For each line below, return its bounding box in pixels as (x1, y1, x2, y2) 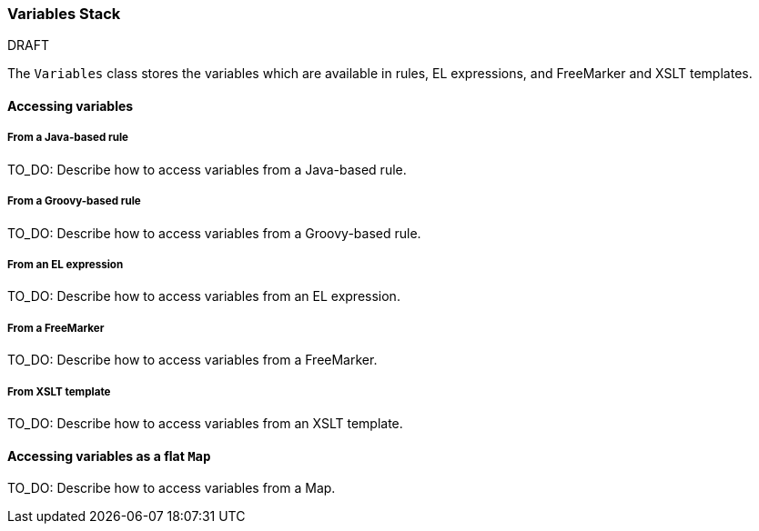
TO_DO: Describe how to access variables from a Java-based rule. (7, 161, 407, 177)
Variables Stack (7, 5, 121, 23)
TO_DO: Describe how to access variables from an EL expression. (7, 288, 400, 305)
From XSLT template (7, 385, 111, 398)
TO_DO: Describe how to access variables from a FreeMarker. (7, 352, 378, 368)
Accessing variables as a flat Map (7, 447, 211, 464)
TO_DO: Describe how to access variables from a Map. (7, 480, 336, 496)
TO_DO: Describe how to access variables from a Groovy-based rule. (7, 225, 421, 241)
